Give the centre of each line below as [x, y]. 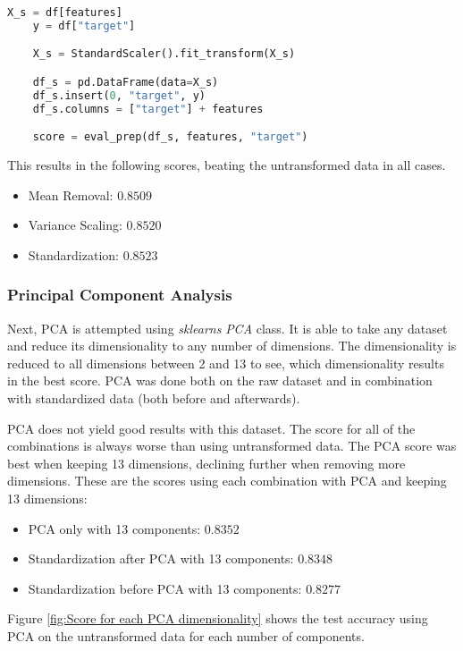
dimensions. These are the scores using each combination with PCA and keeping [227, 481]
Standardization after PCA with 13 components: [161, 558]
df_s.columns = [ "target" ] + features [148, 109]
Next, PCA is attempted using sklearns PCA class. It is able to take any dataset [227, 328]
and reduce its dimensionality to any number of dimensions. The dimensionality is [232, 346]
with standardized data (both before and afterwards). [154, 398]
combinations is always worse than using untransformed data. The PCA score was [232, 446]
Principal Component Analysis [120, 295]
